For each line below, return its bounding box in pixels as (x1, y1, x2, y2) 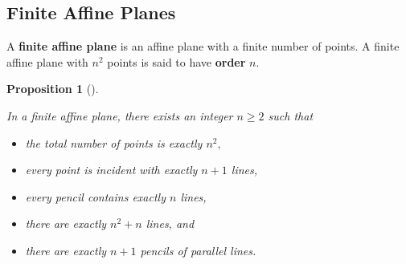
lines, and (146, 215, 195, 232)
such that (268, 107, 314, 124)
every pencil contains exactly (25, 188, 166, 205)
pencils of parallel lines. (140, 242, 256, 258)
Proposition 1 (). (6, 80, 99, 97)
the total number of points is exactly (25, 134, 203, 151)
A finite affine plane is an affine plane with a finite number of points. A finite (6, 38, 400, 55)
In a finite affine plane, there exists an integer (6, 107, 233, 124)
